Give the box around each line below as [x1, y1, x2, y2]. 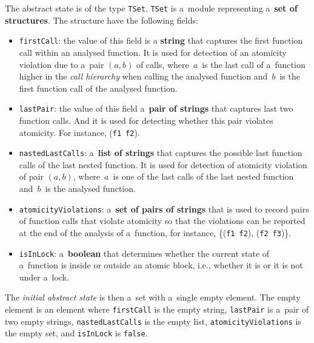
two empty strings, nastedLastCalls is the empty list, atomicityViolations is [5, 314, 301, 327]
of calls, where [136, 58, 189, 70]
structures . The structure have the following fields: [5, 13, 198, 26]
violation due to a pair [19, 58, 104, 70]
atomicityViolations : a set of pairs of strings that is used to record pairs [19, 202, 309, 215]
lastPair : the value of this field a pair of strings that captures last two [19, 102, 293, 115]
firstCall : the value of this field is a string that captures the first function [19, 34, 303, 47]
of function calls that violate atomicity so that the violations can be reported [19, 214, 306, 227]
